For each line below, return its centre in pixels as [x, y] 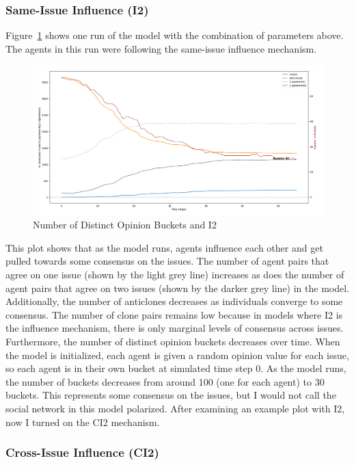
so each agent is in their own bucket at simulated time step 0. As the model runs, [176, 368]
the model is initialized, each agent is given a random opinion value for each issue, [177, 355]
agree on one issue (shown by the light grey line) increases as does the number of [175, 275]
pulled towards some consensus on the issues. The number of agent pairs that [167, 261]
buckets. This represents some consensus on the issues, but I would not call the [171, 395]
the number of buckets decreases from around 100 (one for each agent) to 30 [165, 381]
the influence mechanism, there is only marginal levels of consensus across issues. [175, 328]
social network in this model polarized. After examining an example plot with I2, [175, 408]
